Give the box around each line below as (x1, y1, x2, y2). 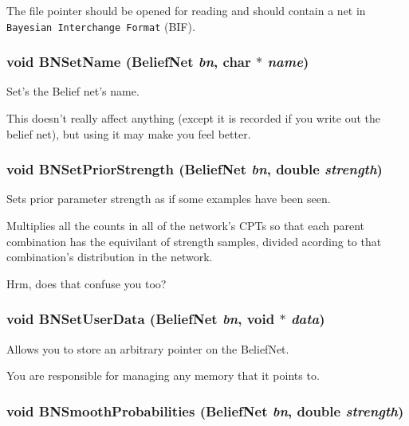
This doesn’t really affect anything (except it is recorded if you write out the (6, 110, 380, 127)
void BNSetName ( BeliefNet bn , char (6, 52, 251, 72)
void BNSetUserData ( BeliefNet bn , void (6, 309, 275, 329)
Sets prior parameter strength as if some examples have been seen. (6, 190, 331, 207)
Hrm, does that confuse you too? (6, 275, 167, 291)
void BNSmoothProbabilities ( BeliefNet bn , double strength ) (6, 401, 404, 420)
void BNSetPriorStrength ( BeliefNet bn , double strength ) (6, 159, 383, 179)
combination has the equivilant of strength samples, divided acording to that (6, 233, 382, 249)
